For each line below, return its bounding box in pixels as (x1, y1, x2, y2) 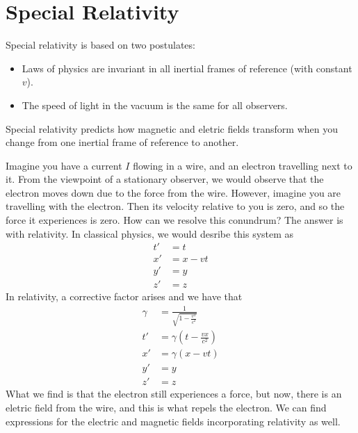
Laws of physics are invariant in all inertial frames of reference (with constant (22, 60, 352, 75)
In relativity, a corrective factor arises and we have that (6, 289, 243, 304)
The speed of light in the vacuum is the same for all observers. (22, 97, 288, 112)
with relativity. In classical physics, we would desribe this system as (6, 226, 294, 240)
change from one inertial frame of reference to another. (6, 135, 239, 149)
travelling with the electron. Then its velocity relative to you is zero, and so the (6, 199, 345, 213)
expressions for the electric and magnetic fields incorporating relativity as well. (6, 414, 341, 428)
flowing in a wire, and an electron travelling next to (133, 158, 352, 172)
